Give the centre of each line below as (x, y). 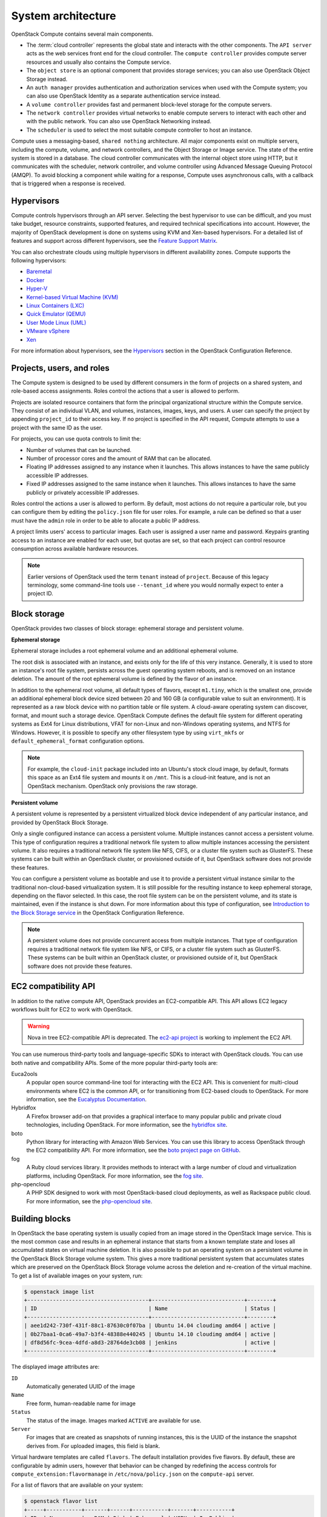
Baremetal (39, 272)
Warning (38, 1026)
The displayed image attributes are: (55, 1367)
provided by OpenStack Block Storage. (60, 822)
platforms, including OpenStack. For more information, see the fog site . (115, 1176)
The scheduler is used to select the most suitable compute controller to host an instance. (139, 130)
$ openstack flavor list (61, 1501)
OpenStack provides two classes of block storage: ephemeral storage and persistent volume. (127, 629)
